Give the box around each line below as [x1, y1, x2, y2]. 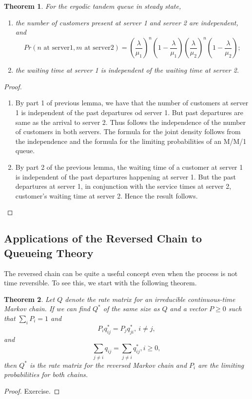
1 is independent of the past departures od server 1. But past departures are [15, 107, 244, 118]
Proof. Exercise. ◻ [4, 385, 60, 396]
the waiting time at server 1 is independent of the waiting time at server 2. [15, 65, 239, 75]
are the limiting [198, 359, 244, 370]
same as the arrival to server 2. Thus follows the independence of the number [15, 117, 246, 127]
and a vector [170, 303, 207, 314]
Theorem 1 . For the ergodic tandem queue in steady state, [4, 1, 181, 11]
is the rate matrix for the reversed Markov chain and [29, 359, 187, 370]
